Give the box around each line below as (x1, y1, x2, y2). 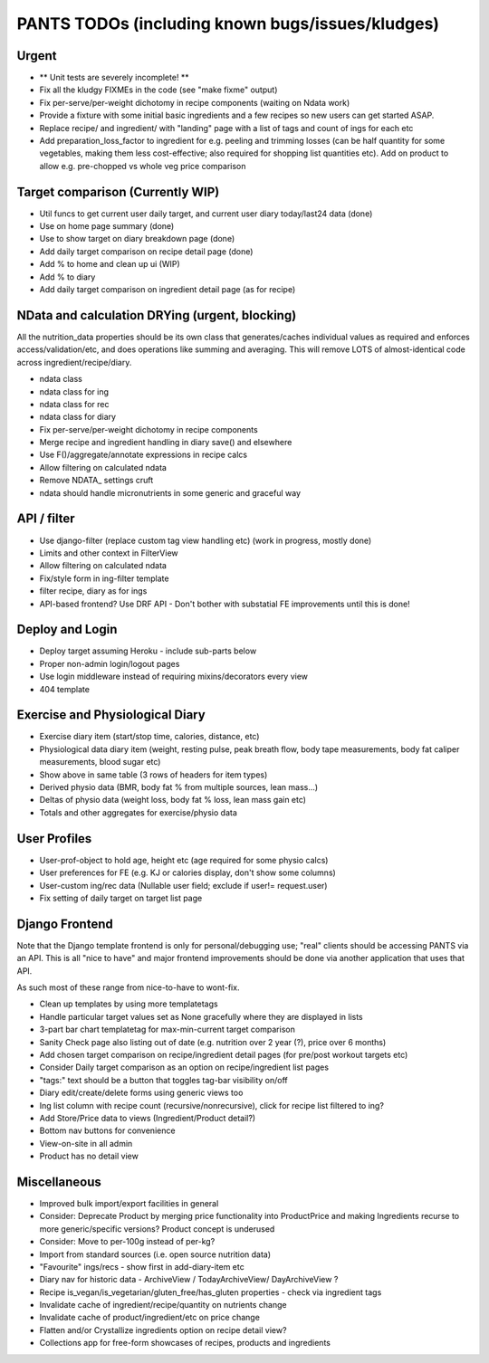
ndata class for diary (39, 412, 117, 423)
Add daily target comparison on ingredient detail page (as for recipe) (39, 284, 296, 295)
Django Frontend (16, 916, 113, 931)
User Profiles (16, 831, 92, 846)
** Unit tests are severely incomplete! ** (39, 72, 189, 83)
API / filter (16, 511, 76, 527)
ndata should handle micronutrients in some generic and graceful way (39, 487, 302, 498)
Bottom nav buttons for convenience (39, 1125, 176, 1136)
